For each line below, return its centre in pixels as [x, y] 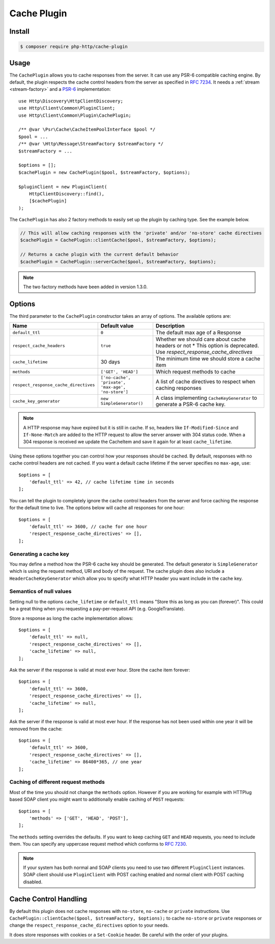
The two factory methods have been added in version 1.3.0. [85, 287]
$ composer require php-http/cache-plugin [74, 47]
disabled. [33, 882]
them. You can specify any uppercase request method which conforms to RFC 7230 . [98, 844]
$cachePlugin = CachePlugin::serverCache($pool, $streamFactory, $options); [118, 262]
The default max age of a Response [198, 333]
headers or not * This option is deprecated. [207, 346]
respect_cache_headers [39, 346]
